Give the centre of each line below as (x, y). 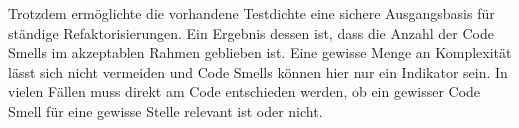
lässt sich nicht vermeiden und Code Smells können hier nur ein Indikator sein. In (258, 71)
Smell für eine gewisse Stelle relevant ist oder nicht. (165, 110)
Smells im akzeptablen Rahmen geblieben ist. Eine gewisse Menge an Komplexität (260, 52)
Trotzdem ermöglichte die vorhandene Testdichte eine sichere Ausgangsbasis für (251, 13)
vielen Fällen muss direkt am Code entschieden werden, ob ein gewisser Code (244, 91)
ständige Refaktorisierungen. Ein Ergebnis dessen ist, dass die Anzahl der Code (251, 32)
